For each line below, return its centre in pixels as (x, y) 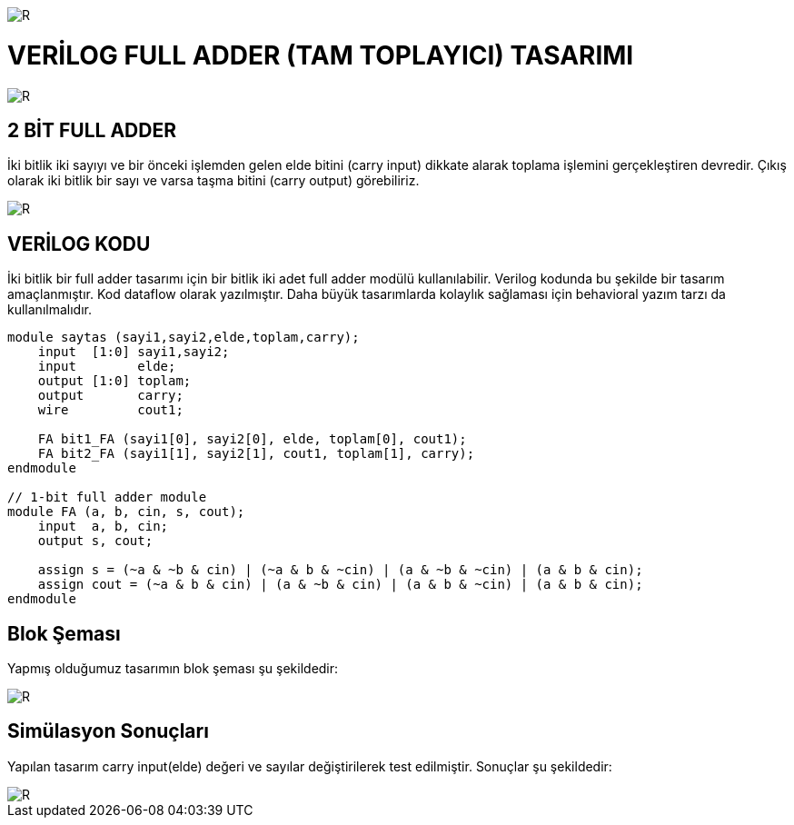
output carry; (110, 396)
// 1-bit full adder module (107, 497)
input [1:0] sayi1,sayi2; (134, 352)
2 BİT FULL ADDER (92, 130)
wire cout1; (110, 410)
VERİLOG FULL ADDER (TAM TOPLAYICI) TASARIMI (321, 55)
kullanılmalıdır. (50, 310)
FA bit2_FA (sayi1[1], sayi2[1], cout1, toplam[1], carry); (256, 454)
